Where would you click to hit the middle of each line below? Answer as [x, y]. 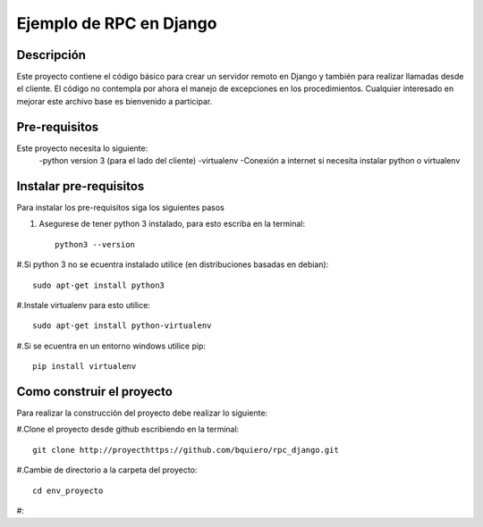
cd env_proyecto [68, 490]
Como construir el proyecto [95, 392]
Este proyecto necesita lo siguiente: [82, 148]
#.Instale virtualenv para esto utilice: [84, 305]
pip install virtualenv [85, 367]
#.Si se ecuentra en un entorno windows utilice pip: [111, 346]
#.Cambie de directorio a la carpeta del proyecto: [107, 470]
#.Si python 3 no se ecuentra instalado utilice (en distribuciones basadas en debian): [173, 264]
